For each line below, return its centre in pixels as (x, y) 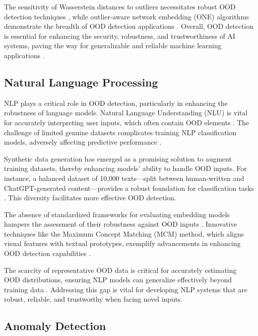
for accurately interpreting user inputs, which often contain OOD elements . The (127, 122)
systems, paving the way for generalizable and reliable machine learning (113, 45)
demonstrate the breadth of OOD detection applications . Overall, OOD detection (129, 26)
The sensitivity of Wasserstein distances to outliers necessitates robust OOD (120, 6)
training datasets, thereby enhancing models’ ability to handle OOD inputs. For (126, 168)
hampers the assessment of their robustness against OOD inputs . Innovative (121, 224)
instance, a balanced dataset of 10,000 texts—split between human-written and (124, 178)
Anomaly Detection (55, 326)
